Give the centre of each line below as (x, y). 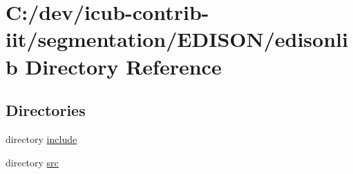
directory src (32, 162)
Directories (46, 110)
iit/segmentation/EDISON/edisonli (177, 39)
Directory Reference (123, 66)
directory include (41, 138)
